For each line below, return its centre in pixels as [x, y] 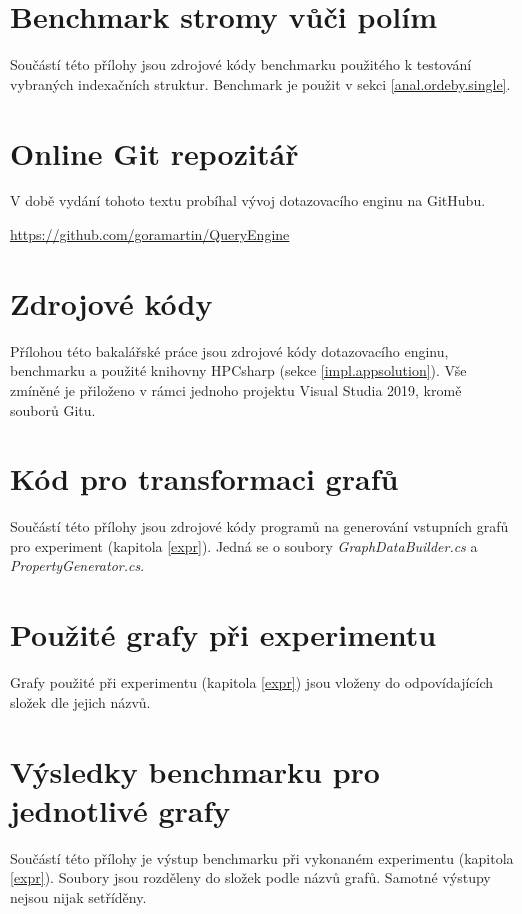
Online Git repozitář [154, 152]
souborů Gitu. [53, 409]
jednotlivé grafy [120, 809]
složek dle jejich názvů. [80, 701]
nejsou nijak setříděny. [78, 896]
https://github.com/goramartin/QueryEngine [150, 234]
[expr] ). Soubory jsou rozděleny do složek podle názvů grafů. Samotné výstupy [250, 877]
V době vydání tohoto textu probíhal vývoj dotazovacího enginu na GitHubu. [248, 200]
